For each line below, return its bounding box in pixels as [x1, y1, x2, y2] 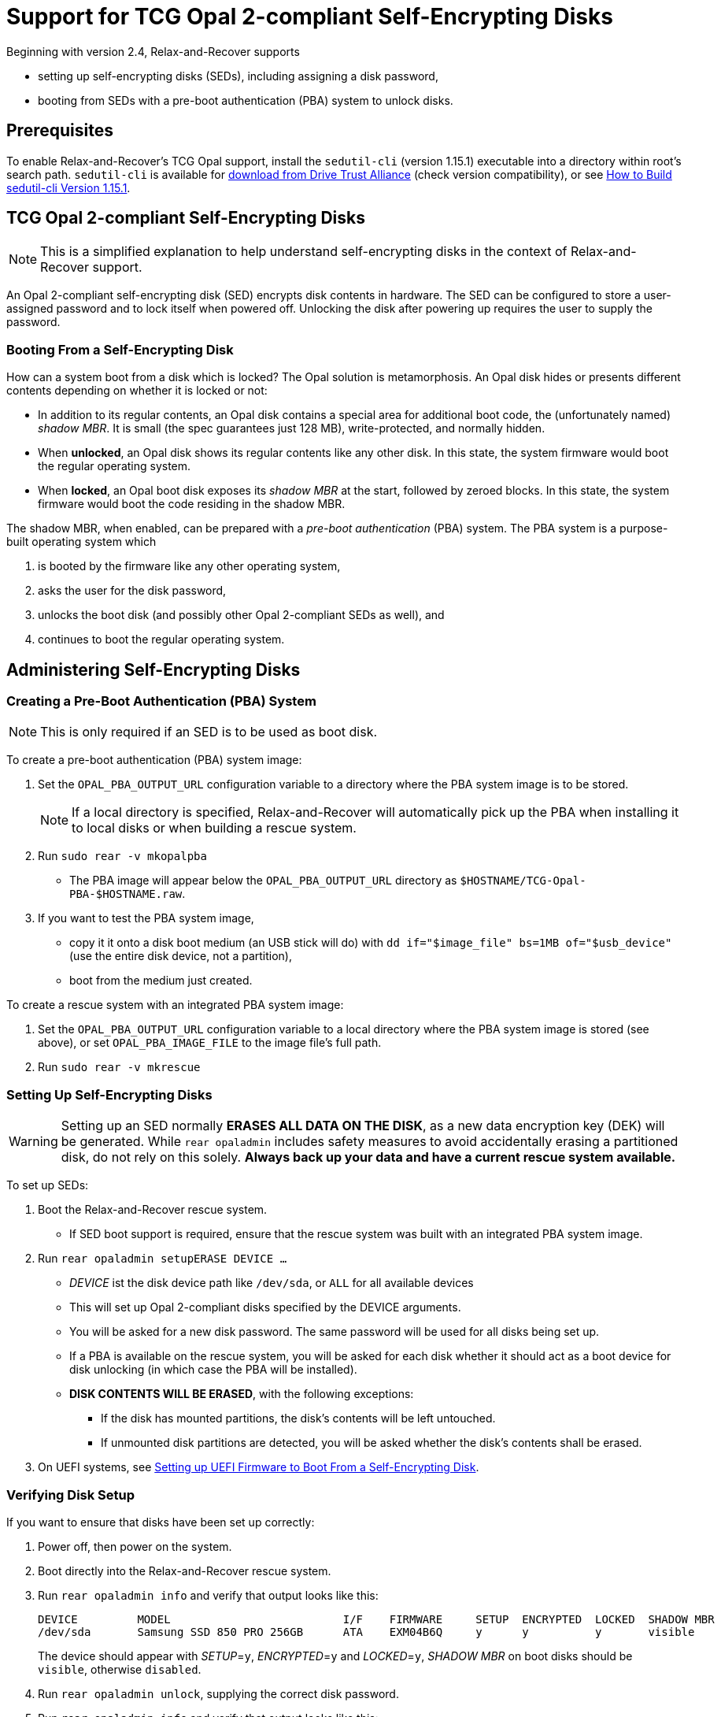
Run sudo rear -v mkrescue [38, 1060, 201, 1074]
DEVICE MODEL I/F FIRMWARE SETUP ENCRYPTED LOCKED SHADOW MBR [38, 1612, 715, 1626]
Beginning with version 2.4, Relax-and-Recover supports [6, 44, 300, 58]
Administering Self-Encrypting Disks [6, 659, 301, 680]
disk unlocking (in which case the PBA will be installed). [69, 1363, 357, 1377]
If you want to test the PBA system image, [38, 911, 254, 925]
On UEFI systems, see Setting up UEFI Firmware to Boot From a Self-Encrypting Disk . [38, 1460, 479, 1474]
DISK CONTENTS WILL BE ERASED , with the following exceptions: [69, 1387, 414, 1401]
